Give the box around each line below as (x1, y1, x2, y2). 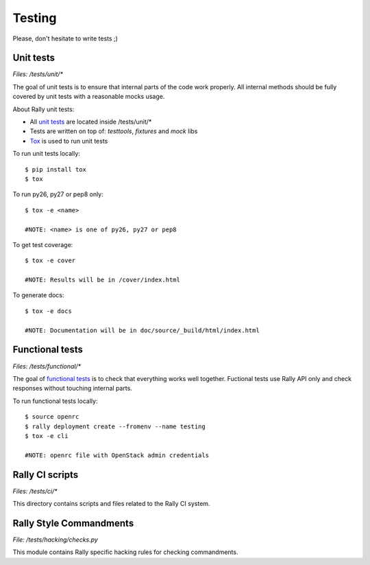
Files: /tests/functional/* (12, 362, 82, 370)
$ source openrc (25, 413, 79, 421)
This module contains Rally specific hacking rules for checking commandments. (12, 548, 238, 556)
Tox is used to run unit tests (29, 137, 108, 145)
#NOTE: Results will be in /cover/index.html (25, 276, 181, 284)
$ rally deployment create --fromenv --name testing (25, 422, 206, 430)
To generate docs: (12, 291, 64, 299)
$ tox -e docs (25, 307, 72, 315)
